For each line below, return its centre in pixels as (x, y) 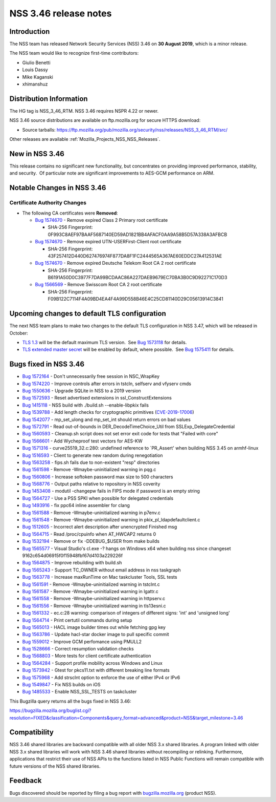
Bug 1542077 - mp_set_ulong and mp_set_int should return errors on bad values (107, 419)
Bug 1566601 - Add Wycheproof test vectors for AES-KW (82, 441)
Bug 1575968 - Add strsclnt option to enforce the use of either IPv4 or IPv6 (101, 677)
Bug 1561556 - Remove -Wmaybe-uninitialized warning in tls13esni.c (94, 606)
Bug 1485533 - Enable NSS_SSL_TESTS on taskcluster (79, 692)
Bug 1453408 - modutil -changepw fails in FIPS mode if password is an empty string (111, 491)
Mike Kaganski (38, 77)
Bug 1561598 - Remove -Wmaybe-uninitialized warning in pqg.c (89, 470)
